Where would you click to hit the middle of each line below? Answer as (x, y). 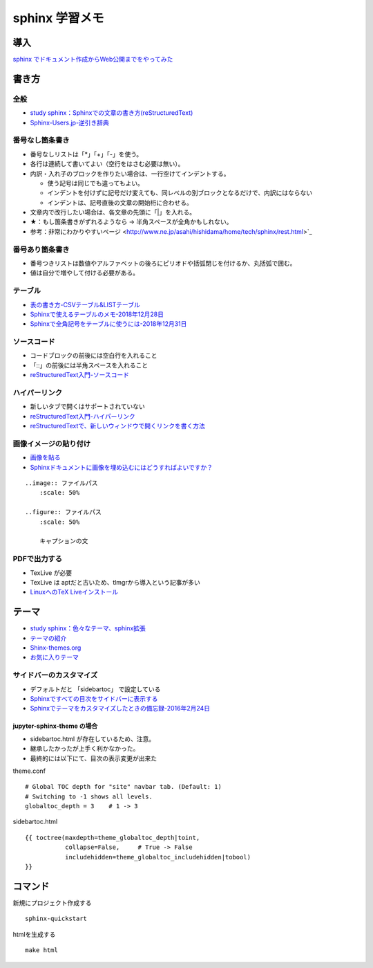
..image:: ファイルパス (61, 483)
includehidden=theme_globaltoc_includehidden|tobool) (158, 857)
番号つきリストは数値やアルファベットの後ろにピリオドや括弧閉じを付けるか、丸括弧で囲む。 (163, 264)
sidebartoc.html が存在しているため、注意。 (93, 739)
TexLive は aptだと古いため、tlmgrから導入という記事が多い (115, 582)
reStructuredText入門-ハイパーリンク (83, 416)
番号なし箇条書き (41, 140)
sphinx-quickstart (56, 919)
